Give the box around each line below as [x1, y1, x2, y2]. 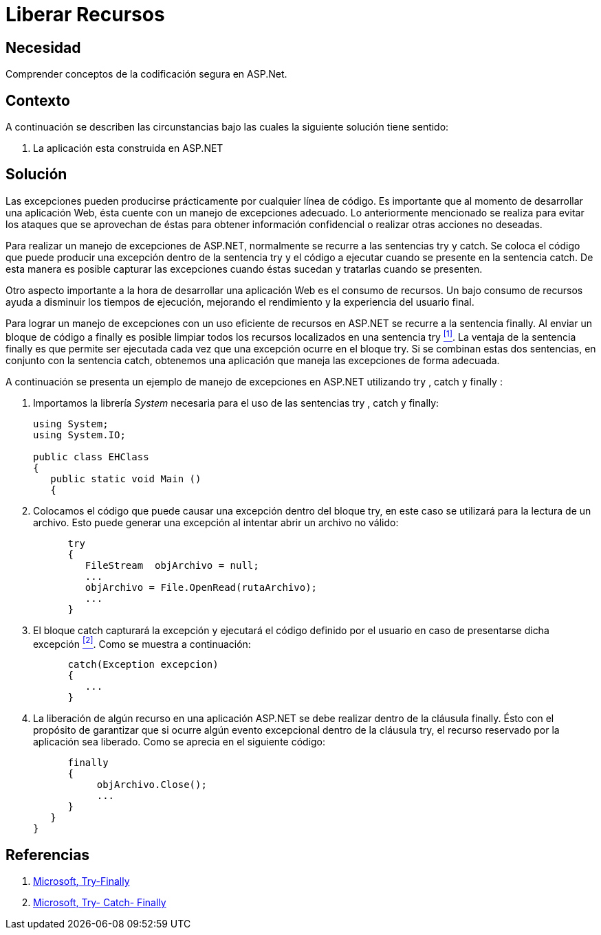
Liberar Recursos [6, 3, 165, 26]
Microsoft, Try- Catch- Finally [33, 897, 166, 909]
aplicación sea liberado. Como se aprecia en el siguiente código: [33, 736, 326, 748]
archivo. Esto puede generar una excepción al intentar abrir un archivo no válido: [33, 516, 399, 528]
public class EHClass [33, 451, 149, 462]
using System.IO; [33, 429, 126, 440]
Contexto [6, 91, 70, 109]
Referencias [6, 846, 90, 864]
